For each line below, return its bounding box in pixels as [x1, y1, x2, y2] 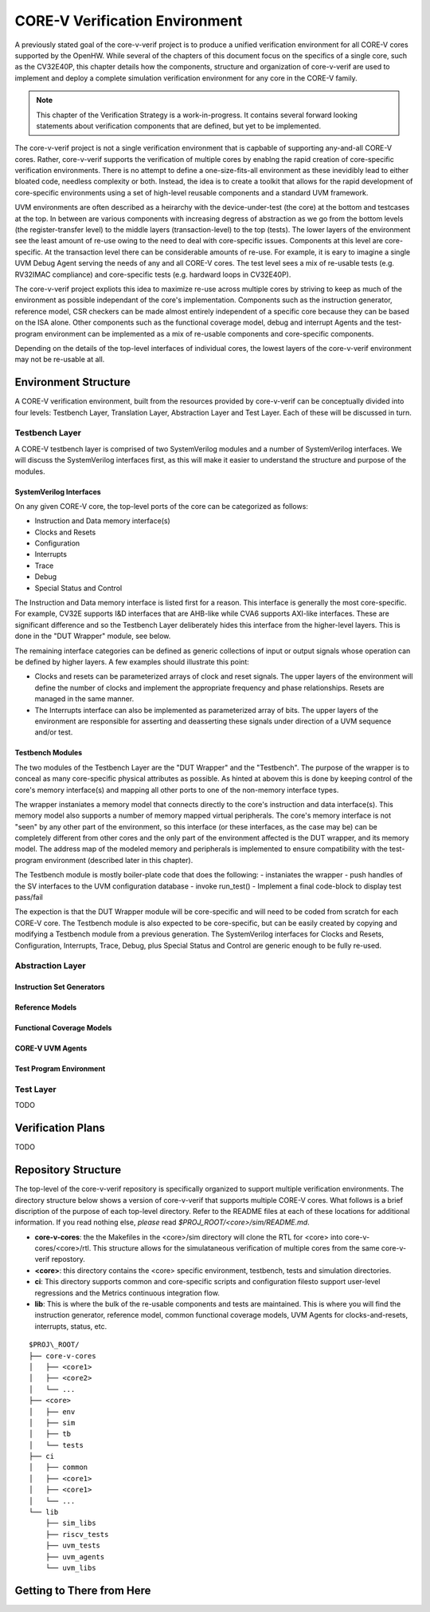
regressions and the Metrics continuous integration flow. [34, 1288, 221, 1298]
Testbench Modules [14, 748, 83, 758]
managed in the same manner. [34, 694, 135, 704]
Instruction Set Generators [14, 982, 105, 992]
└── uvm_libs [45, 1563, 96, 1572]
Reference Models [14, 1003, 77, 1012]
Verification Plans [14, 1121, 105, 1135]
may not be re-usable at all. [14, 355, 105, 365]
